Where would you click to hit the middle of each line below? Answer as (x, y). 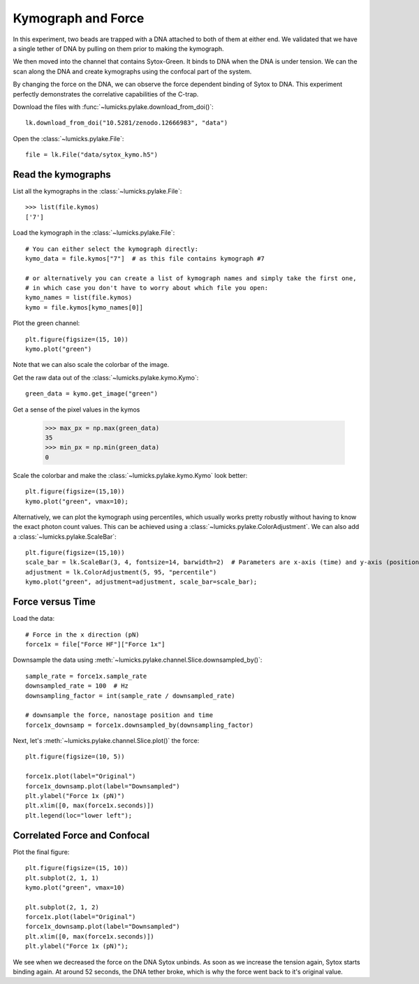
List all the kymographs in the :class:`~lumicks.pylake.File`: (97, 191)
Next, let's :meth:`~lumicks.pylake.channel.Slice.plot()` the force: (106, 741)
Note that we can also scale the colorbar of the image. (91, 365)
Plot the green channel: (46, 323)
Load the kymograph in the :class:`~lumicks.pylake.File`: (94, 233)
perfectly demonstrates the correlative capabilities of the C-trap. (106, 94)
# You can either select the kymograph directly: (112, 249)
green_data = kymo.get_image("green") (92, 394)
